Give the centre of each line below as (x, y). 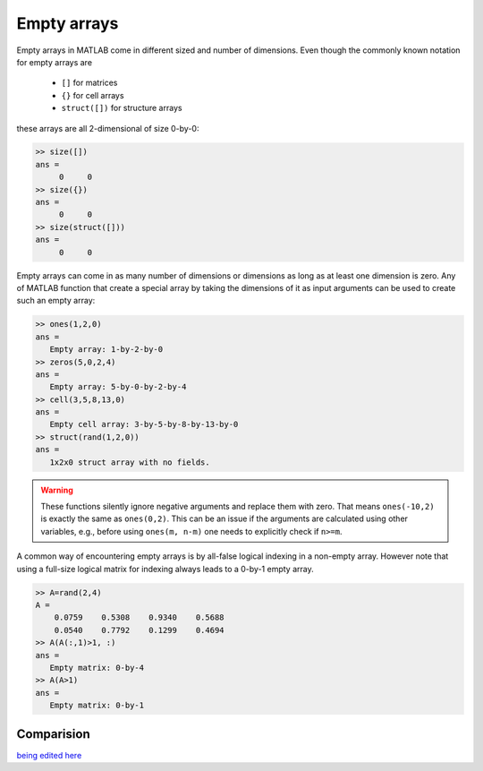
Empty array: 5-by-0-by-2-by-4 (118, 387)
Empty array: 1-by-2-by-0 (106, 350)
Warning (57, 490)
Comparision (53, 734)
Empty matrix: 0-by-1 (97, 706)
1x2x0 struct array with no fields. (130, 462)
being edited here (49, 755)
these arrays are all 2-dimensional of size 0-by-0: (108, 128)
